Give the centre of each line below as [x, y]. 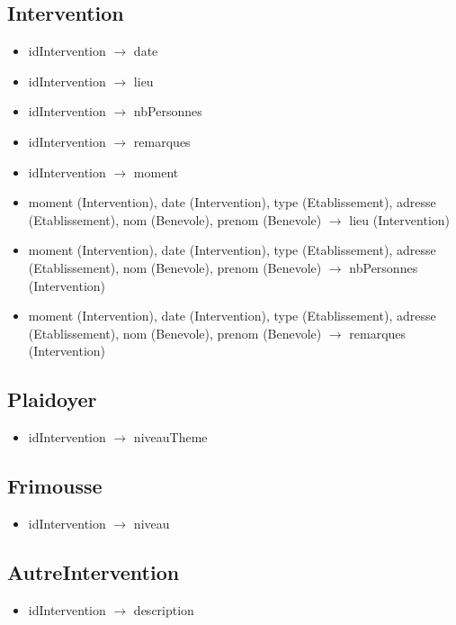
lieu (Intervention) [399, 219]
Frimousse [55, 486]
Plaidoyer [52, 399]
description [164, 609]
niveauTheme [170, 437]
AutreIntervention [94, 571]
